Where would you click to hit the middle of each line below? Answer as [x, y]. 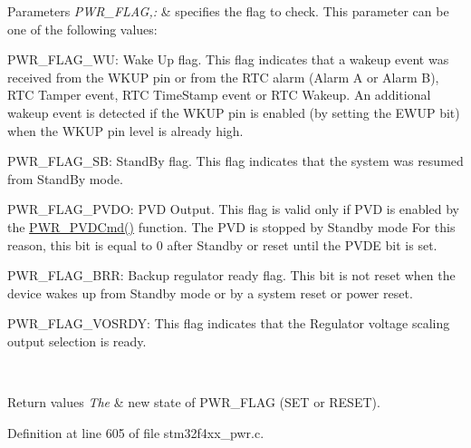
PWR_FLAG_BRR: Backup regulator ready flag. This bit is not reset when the [231, 275]
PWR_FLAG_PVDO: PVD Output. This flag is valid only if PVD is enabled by [233, 209]
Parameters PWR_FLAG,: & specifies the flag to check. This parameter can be [228, 11]
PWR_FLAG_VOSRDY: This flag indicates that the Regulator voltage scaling [229, 323]
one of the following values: [82, 29]
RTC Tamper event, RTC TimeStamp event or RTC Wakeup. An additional [219, 95]
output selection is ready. [77, 341]
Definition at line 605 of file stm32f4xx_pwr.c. [136, 432]
